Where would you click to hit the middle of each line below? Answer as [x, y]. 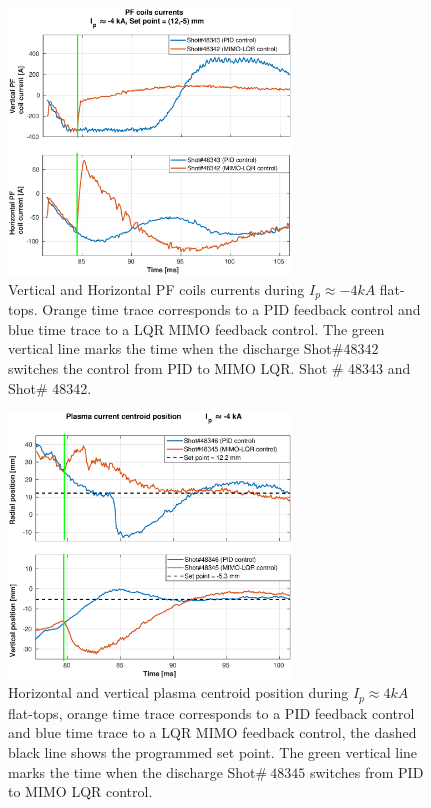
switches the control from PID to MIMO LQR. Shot [168, 367]
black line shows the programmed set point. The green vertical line [213, 751]
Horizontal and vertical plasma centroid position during [178, 692]
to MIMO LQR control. [80, 791]
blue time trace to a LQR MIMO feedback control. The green [196, 328]
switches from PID [366, 771]
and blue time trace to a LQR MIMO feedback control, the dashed [212, 732]
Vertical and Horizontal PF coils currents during [156, 288]
